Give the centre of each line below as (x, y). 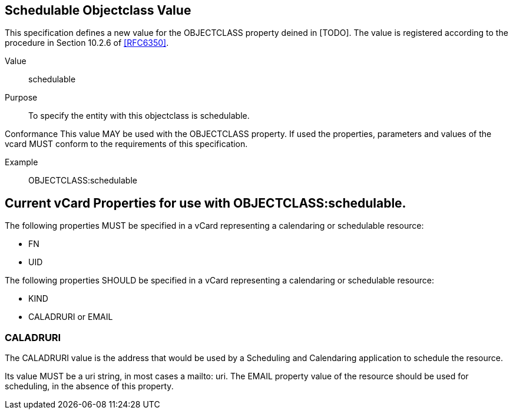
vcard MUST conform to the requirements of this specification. (126, 144)
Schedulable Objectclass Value (98, 10)
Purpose (21, 98)
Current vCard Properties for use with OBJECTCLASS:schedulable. (206, 203)
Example (21, 162)
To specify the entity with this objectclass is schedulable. (139, 116)
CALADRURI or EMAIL (71, 317)
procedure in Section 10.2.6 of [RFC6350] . (87, 43)
